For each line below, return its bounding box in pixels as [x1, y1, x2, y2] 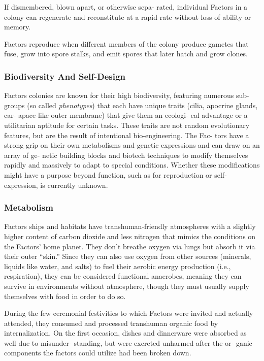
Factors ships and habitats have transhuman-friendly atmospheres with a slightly [4, 221, 256, 232]
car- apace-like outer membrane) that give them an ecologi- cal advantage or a [4, 110, 248, 120]
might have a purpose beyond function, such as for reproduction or [4, 169, 212, 180]
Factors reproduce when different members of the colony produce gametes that [4, 38, 249, 49]
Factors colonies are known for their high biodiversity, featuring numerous [4, 90, 234, 101]
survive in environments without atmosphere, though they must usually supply [4, 280, 249, 291]
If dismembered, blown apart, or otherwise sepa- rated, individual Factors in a [4, 2, 248, 12]
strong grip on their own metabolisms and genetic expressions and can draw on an [4, 140, 260, 150]
